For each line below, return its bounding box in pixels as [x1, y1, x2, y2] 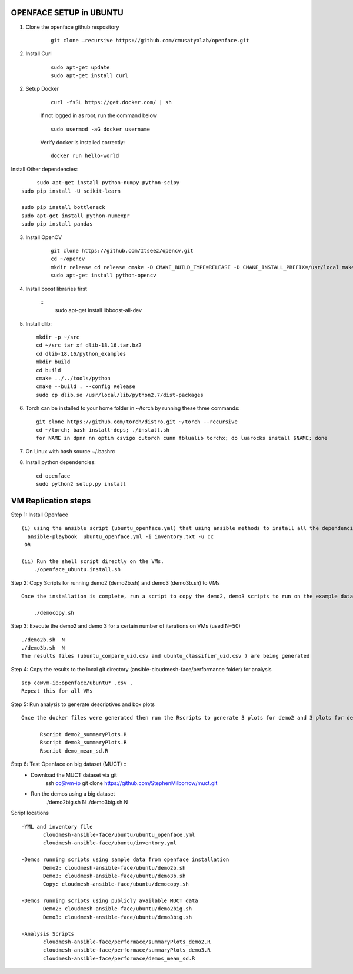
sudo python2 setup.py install [36, 481, 126, 487]
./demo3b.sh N [21, 644, 65, 651]
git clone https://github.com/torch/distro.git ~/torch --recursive [36, 418, 238, 425]
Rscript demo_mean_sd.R [39, 747, 109, 754]
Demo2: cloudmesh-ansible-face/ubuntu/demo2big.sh [43, 906, 192, 912]
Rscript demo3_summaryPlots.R [39, 739, 127, 746]
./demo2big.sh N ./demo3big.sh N [45, 799, 128, 806]
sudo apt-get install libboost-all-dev [55, 307, 142, 314]
